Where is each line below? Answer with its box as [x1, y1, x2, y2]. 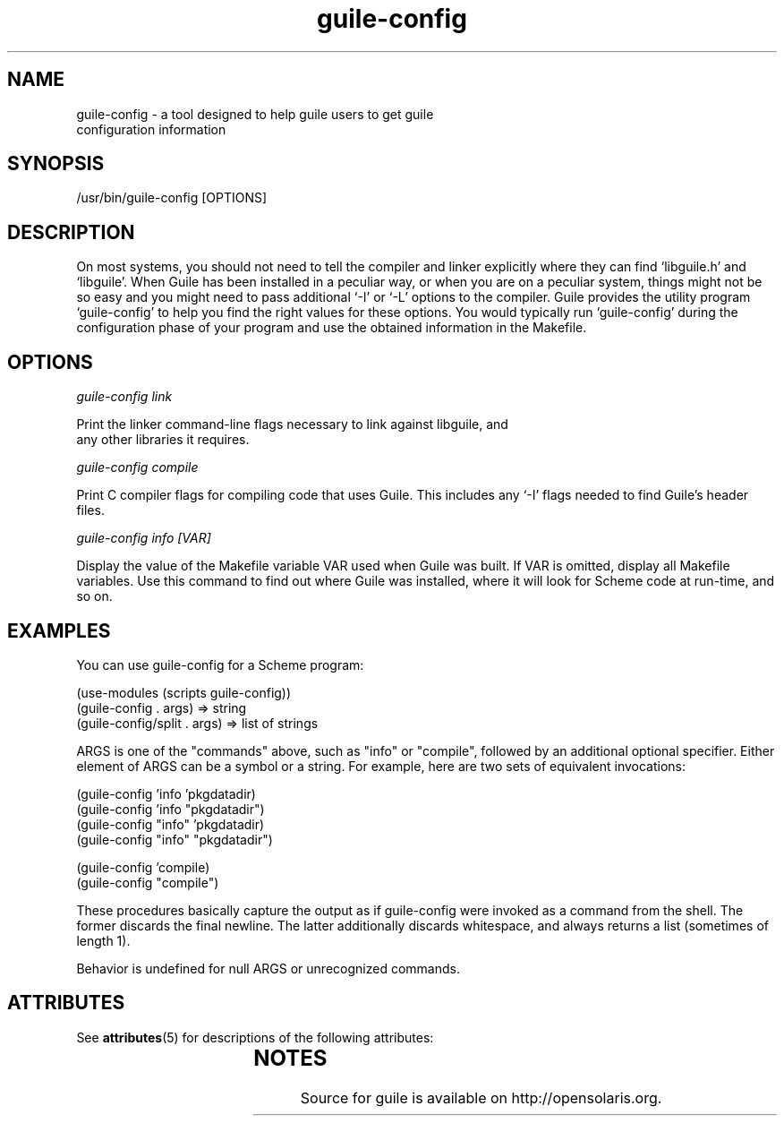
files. [76, 502, 105, 519]
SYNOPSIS [7, 152, 105, 176]
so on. [76, 588, 113, 604]
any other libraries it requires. [76, 432, 250, 448]
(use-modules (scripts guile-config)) [76, 684, 292, 700]
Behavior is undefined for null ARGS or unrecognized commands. [76, 960, 460, 976]
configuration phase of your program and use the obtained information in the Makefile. [76, 320, 587, 336]
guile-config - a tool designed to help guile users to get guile [76, 106, 434, 122]
